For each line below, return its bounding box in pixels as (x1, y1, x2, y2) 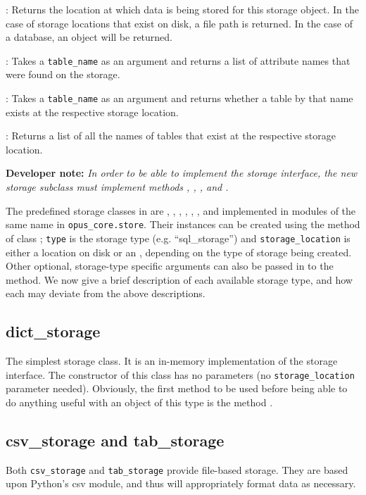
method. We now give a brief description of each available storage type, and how (6, 272, 353, 287)
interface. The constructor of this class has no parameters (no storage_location (6, 367, 355, 382)
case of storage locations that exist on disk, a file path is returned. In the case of (6, 15, 353, 30)
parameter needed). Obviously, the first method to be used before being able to (6, 381, 348, 396)
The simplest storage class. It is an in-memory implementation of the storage (6, 353, 338, 368)
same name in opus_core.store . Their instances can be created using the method (6, 217, 360, 232)
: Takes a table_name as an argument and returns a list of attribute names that (6, 53, 351, 68)
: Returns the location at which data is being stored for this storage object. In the (6, 2, 360, 16)
